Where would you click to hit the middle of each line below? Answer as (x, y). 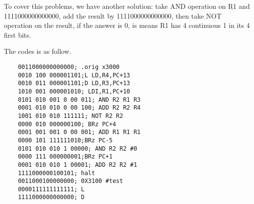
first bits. (18, 34)
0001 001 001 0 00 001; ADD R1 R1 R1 (79, 132)
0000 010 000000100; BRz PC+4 (67, 124)
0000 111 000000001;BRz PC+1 (65, 157)
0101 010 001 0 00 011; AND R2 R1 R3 (79, 100)
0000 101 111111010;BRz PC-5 (65, 140)
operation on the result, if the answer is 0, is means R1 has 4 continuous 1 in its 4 (127, 25)
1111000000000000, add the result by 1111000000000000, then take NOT (113, 15)
